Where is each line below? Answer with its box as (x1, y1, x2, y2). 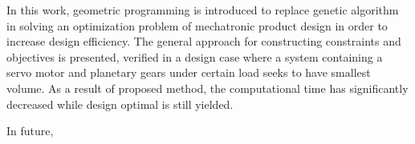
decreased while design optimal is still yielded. (6, 95, 234, 112)
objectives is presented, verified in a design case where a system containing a (6, 48, 383, 65)
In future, (6, 122, 54, 139)
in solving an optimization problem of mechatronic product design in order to (6, 17, 388, 34)
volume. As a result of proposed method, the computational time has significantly (6, 79, 409, 96)
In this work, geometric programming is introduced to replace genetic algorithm (6, 2, 399, 18)
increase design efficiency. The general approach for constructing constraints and (6, 33, 401, 50)
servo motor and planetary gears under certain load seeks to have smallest (6, 64, 371, 81)
